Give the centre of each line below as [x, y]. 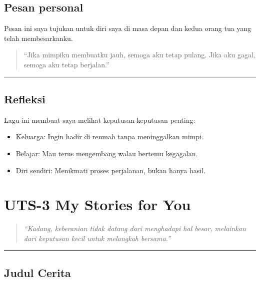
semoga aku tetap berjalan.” [66, 64]
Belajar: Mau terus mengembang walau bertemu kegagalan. [107, 153]
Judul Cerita [37, 272]
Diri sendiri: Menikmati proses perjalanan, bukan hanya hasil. [110, 170]
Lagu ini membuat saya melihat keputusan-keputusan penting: [100, 120]
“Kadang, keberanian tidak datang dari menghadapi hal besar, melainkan [135, 228]
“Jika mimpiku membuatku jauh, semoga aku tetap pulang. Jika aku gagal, [139, 55]
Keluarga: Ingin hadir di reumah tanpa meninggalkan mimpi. [109, 137]
